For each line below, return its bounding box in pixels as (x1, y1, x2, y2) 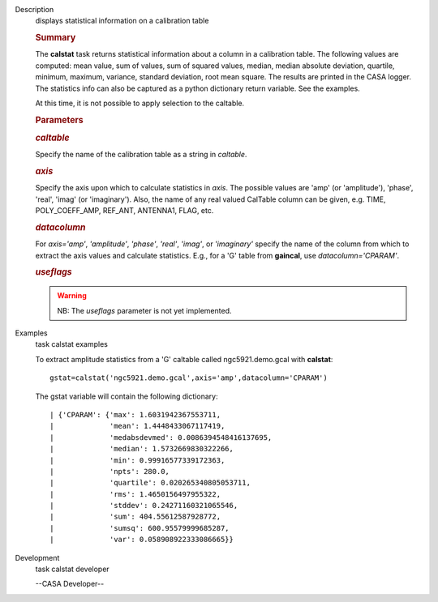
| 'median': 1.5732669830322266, (49, 444, 234, 454)
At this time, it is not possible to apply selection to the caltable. (35, 98, 245, 108)
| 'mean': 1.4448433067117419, (49, 421, 225, 431)
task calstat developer (35, 564, 109, 574)
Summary (35, 32, 76, 44)
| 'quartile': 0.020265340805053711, (49, 478, 251, 488)
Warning (57, 291, 87, 301)
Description (15, 5, 54, 14)
